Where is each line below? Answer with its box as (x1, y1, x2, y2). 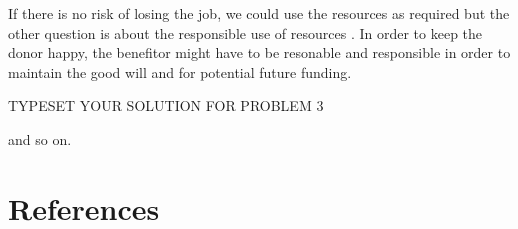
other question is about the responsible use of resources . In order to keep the (8, 22, 483, 43)
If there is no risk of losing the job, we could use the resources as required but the (8, 3, 510, 23)
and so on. (8, 128, 72, 149)
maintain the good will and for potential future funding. (8, 61, 352, 82)
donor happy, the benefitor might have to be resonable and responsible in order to (8, 42, 511, 63)
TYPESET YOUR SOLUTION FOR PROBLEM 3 (8, 95, 324, 116)
